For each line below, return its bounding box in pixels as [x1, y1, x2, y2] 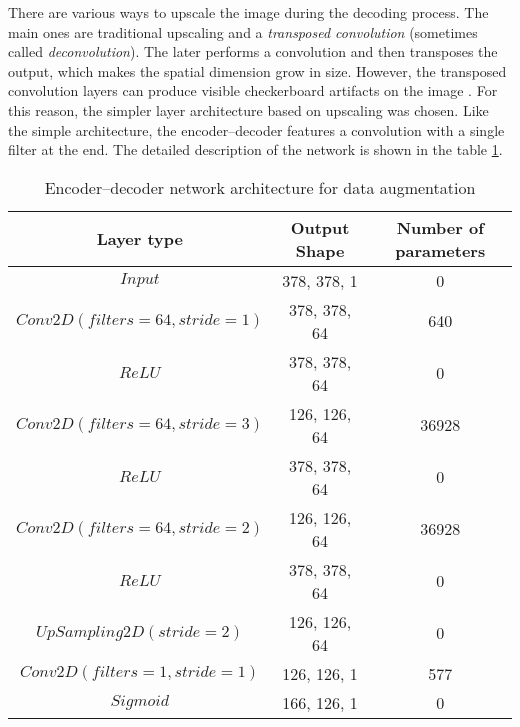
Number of [396, 215, 484, 239]
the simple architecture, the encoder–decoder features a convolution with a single [8, 119, 505, 140]
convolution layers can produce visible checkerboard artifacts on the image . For [8, 80, 498, 101]
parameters [395, 238, 486, 262]
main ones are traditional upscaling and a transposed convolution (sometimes [8, 21, 478, 42]
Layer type [96, 227, 183, 251]
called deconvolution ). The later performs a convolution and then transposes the [8, 41, 498, 62]
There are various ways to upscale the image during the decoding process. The [8, 2, 489, 22]
